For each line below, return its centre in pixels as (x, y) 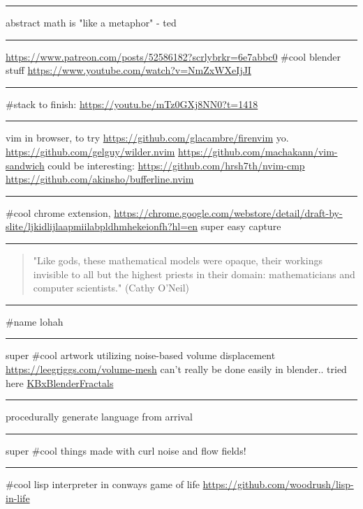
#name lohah (35, 321)
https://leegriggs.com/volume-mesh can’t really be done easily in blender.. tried (176, 369)
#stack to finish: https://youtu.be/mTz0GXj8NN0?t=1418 (132, 104)
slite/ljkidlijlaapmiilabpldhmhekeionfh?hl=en (102, 226)
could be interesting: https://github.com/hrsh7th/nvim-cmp (176, 165)
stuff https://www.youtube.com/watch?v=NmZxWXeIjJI (128, 70)
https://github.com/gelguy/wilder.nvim (90, 151)
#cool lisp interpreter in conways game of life (103, 484)
